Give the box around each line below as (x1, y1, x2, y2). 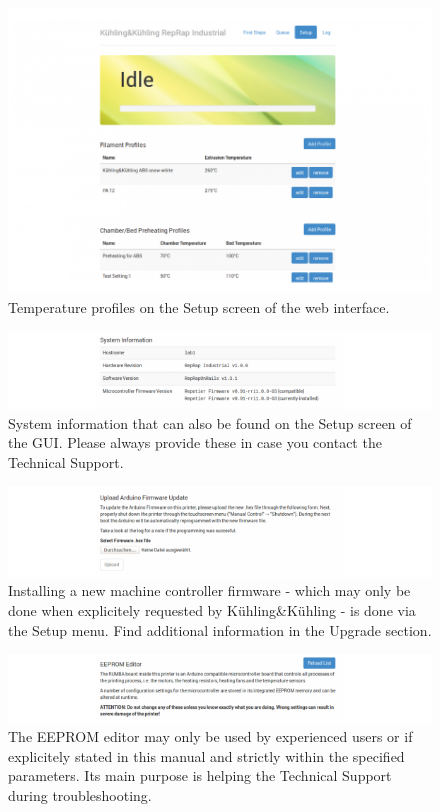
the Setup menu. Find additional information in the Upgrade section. (8, 619, 432, 640)
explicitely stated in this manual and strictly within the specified (8, 745, 405, 766)
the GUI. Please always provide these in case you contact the (8, 432, 382, 453)
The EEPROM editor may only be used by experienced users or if (8, 726, 413, 747)
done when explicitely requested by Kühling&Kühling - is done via (8, 599, 416, 620)
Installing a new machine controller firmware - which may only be (8, 580, 411, 601)
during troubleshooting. (8, 785, 152, 806)
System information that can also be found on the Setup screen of (8, 412, 412, 433)
